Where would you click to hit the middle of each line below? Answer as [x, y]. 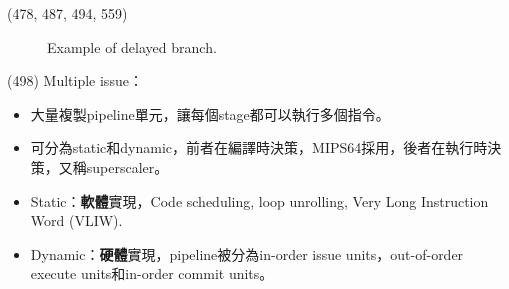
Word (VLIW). [76, 220]
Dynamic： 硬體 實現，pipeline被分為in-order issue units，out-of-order [247, 253]
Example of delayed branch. [132, 46]
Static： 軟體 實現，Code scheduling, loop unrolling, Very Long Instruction [259, 200]
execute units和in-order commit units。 [152, 273]
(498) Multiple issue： [75, 80]
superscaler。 [127, 166]
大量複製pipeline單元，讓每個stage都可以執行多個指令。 [210, 113]
